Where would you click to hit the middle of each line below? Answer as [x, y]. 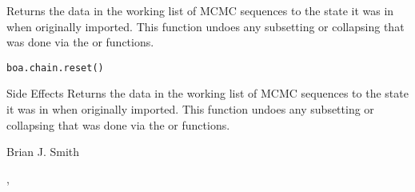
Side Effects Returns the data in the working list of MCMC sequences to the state [207, 93]
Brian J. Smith [43, 152]
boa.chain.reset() [55, 68]
